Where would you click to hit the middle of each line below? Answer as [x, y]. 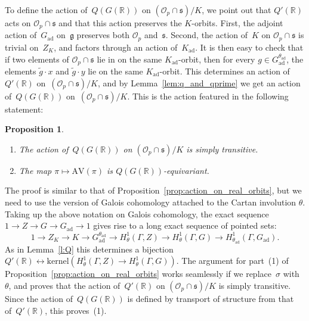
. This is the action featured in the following [208, 96]
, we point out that [237, 10]
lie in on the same [129, 59]
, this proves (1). [76, 310]
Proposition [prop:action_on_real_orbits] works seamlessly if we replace [138, 274]
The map [35, 170]
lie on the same [115, 71]
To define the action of [46, 10]
